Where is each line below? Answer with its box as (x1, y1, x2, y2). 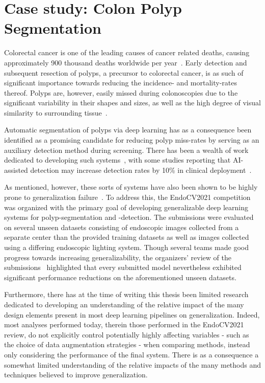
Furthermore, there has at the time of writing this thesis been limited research (4, 289, 249, 300)
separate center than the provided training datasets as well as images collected (4, 232, 249, 242)
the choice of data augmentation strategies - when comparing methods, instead (4, 339, 250, 350)
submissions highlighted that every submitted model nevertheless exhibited (4, 262, 242, 273)
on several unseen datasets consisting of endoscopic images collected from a (4, 221, 239, 232)
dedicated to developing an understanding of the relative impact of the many (4, 299, 244, 309)
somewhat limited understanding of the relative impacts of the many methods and (4, 359, 261, 370)
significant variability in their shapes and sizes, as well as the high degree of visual (4, 97, 261, 108)
